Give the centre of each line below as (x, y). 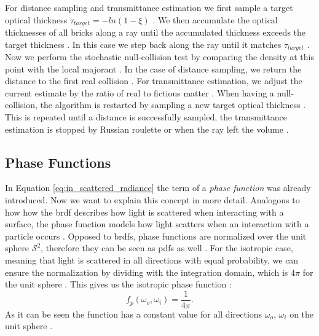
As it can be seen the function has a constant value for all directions (134, 314)
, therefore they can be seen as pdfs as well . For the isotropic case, (167, 248)
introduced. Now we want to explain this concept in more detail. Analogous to (152, 200)
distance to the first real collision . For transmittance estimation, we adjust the (154, 81)
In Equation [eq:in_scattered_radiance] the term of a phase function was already (158, 188)
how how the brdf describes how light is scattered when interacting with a (144, 212)
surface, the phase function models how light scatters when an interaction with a (157, 224)
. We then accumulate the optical (215, 19)
